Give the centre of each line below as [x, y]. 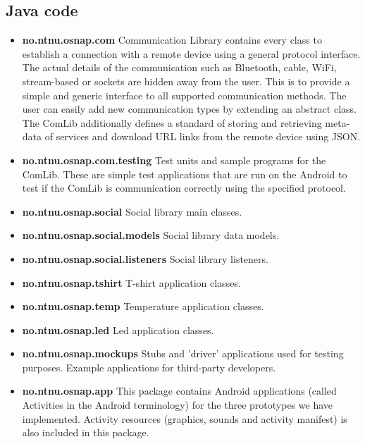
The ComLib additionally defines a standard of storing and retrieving [172, 122]
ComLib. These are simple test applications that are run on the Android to [185, 174]
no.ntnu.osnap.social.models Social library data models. [151, 235]
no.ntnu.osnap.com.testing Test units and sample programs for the [174, 160]
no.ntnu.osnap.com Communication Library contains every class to [172, 40]
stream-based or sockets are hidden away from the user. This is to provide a [186, 81]
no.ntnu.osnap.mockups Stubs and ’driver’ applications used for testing [183, 353]
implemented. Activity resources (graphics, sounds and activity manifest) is [185, 418]
